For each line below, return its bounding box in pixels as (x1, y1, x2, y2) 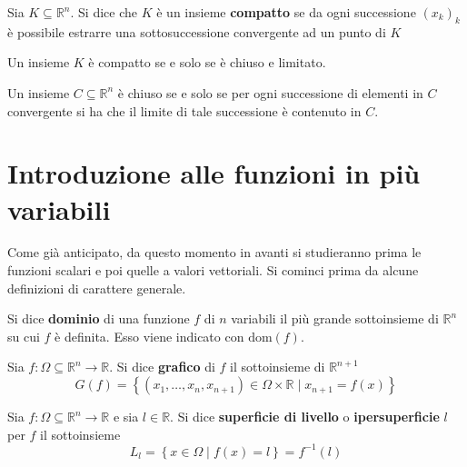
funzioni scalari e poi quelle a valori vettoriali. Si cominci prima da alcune (7, 261, 419, 280)
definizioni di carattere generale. (7, 278, 186, 297)
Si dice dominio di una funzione (7, 309, 190, 328)
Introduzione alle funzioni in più (7, 154, 421, 192)
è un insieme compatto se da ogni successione (156, 3, 416, 21)
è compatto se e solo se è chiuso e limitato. (88, 53, 326, 72)
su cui (7, 326, 40, 345)
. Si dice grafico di (109, 357, 215, 376)
